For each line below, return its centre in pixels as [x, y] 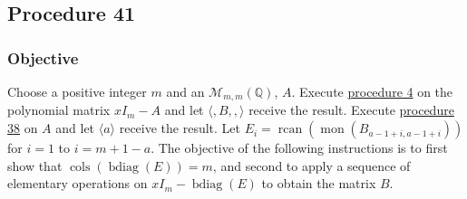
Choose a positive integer [77, 91]
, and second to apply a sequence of [311, 165]
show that [35, 165]
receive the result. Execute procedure [351, 110]
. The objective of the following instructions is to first [299, 148]
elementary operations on [78, 183]
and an [185, 91]
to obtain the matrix [319, 183]
